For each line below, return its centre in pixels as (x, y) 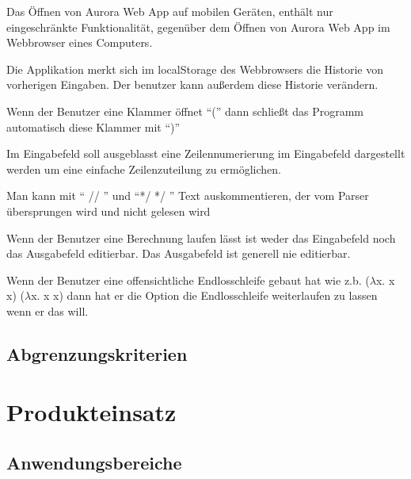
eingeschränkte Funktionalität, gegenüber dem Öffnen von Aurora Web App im (198, 27)
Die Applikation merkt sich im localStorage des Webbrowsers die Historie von (195, 69)
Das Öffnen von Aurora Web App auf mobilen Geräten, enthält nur (170, 11)
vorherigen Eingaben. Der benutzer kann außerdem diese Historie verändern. (192, 84)
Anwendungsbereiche (94, 463)
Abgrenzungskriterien (97, 353)
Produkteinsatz (91, 412)
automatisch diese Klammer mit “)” (93, 126)
